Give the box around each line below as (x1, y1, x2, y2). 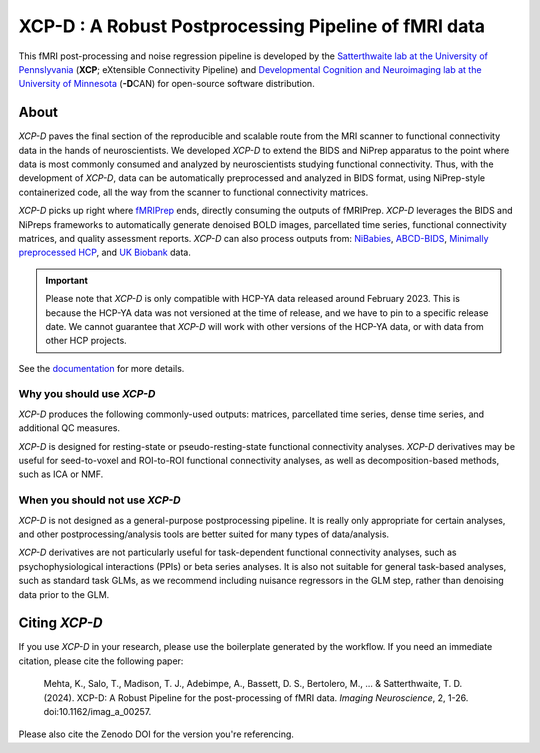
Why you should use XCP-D (18, 387, 156, 401)
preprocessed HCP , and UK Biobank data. (18, 246, 192, 259)
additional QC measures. (18, 422, 120, 434)
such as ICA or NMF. (18, 468, 104, 480)
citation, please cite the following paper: (18, 655, 184, 667)
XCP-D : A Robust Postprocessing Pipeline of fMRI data (18, 15, 485, 37)
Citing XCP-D (18, 615, 104, 632)
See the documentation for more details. (18, 362, 185, 374)
